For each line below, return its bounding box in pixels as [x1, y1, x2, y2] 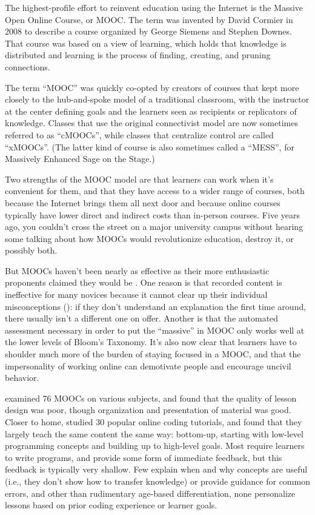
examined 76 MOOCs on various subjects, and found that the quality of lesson [5, 391, 297, 404]
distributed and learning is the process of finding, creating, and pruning [5, 49, 271, 61]
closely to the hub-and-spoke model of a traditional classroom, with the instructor [5, 93, 310, 106]
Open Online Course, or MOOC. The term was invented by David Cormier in [5, 13, 293, 25]
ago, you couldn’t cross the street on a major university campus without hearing [5, 220, 303, 233]
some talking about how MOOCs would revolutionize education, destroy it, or [5, 232, 294, 244]
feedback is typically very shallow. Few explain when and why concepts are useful [5, 463, 308, 476]
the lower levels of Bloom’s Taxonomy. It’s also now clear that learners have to [5, 335, 297, 348]
